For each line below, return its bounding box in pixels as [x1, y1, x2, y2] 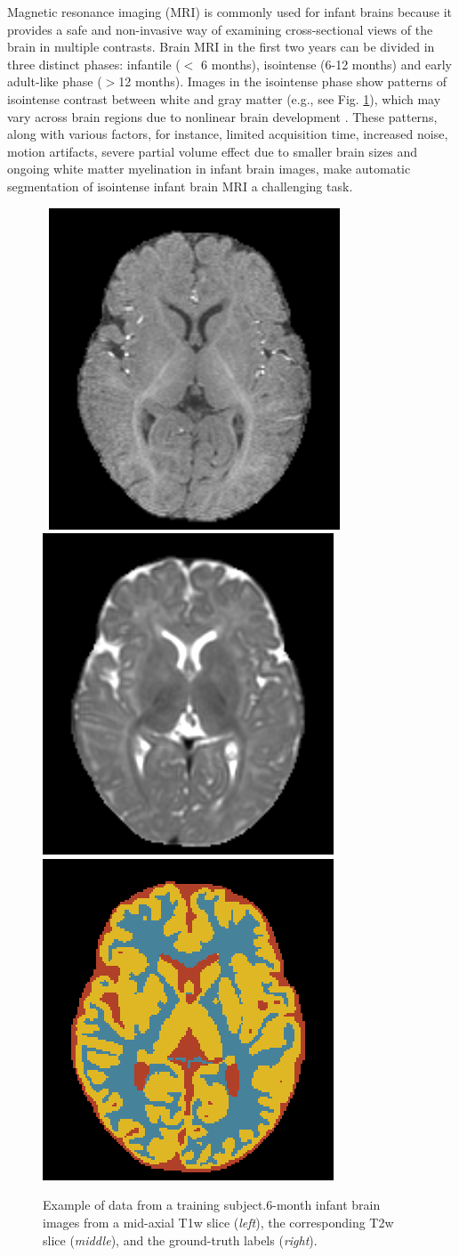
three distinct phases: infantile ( [7, 54, 181, 73]
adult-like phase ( [7, 72, 102, 91]
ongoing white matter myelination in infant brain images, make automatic [7, 159, 411, 178]
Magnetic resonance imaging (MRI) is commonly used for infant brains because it [7, 3, 453, 20]
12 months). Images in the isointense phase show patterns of [118, 72, 447, 91]
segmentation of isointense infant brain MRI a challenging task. [7, 176, 353, 195]
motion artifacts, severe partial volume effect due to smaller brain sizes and [7, 142, 417, 160]
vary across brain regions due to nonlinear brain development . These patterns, [7, 107, 438, 126]
